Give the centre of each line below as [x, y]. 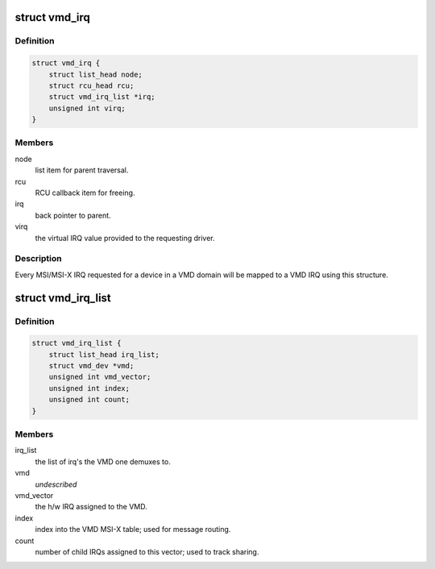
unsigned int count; [89, 400]
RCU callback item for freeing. [85, 193]
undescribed [56, 484]
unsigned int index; [89, 388]
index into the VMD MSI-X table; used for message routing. [133, 530]
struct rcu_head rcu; [91, 85]
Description [38, 259]
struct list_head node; [95, 74]
